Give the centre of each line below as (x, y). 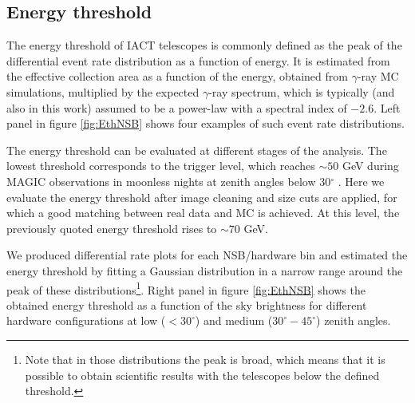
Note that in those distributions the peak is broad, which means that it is (205, 359)
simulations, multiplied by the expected (103, 91)
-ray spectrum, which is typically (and (302, 91)
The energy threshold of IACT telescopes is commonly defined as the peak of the (204, 45)
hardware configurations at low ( (86, 320)
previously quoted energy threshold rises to (112, 228)
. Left (387, 107)
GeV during (370, 166)
